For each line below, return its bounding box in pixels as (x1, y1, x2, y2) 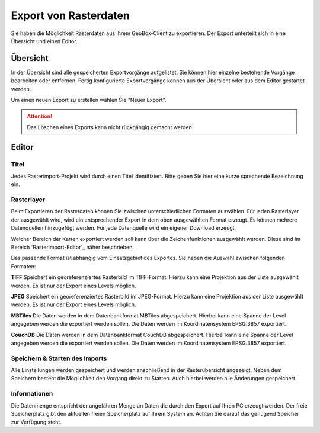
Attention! (27, 113, 53, 120)
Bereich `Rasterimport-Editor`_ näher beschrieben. (11, 243, 135, 251)
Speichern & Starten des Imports (11, 354, 107, 363)
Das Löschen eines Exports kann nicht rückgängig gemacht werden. (27, 123, 194, 130)
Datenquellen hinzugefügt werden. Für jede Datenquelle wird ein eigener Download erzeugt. (11, 224, 236, 232)
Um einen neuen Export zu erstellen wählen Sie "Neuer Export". (11, 97, 167, 104)
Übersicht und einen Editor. (11, 37, 78, 44)
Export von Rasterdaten (11, 9, 130, 22)
